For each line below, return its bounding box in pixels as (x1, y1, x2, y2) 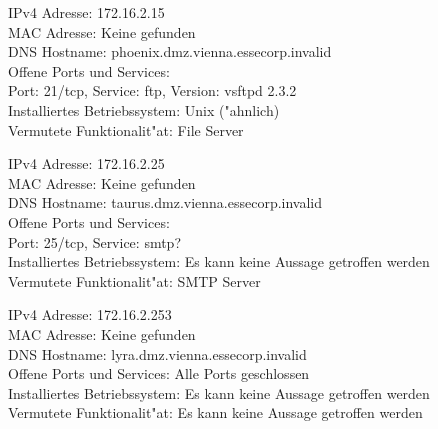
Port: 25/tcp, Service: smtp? (8, 231, 182, 252)
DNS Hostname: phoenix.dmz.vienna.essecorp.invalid (8, 41, 332, 62)
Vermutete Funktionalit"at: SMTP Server (8, 270, 261, 291)
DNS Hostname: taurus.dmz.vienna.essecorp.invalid (8, 192, 323, 213)
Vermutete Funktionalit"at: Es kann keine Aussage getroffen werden (8, 402, 423, 423)
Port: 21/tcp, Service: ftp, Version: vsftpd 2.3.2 (8, 80, 297, 101)
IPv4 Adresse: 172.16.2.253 (8, 304, 172, 325)
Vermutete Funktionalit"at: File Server (8, 119, 244, 140)
